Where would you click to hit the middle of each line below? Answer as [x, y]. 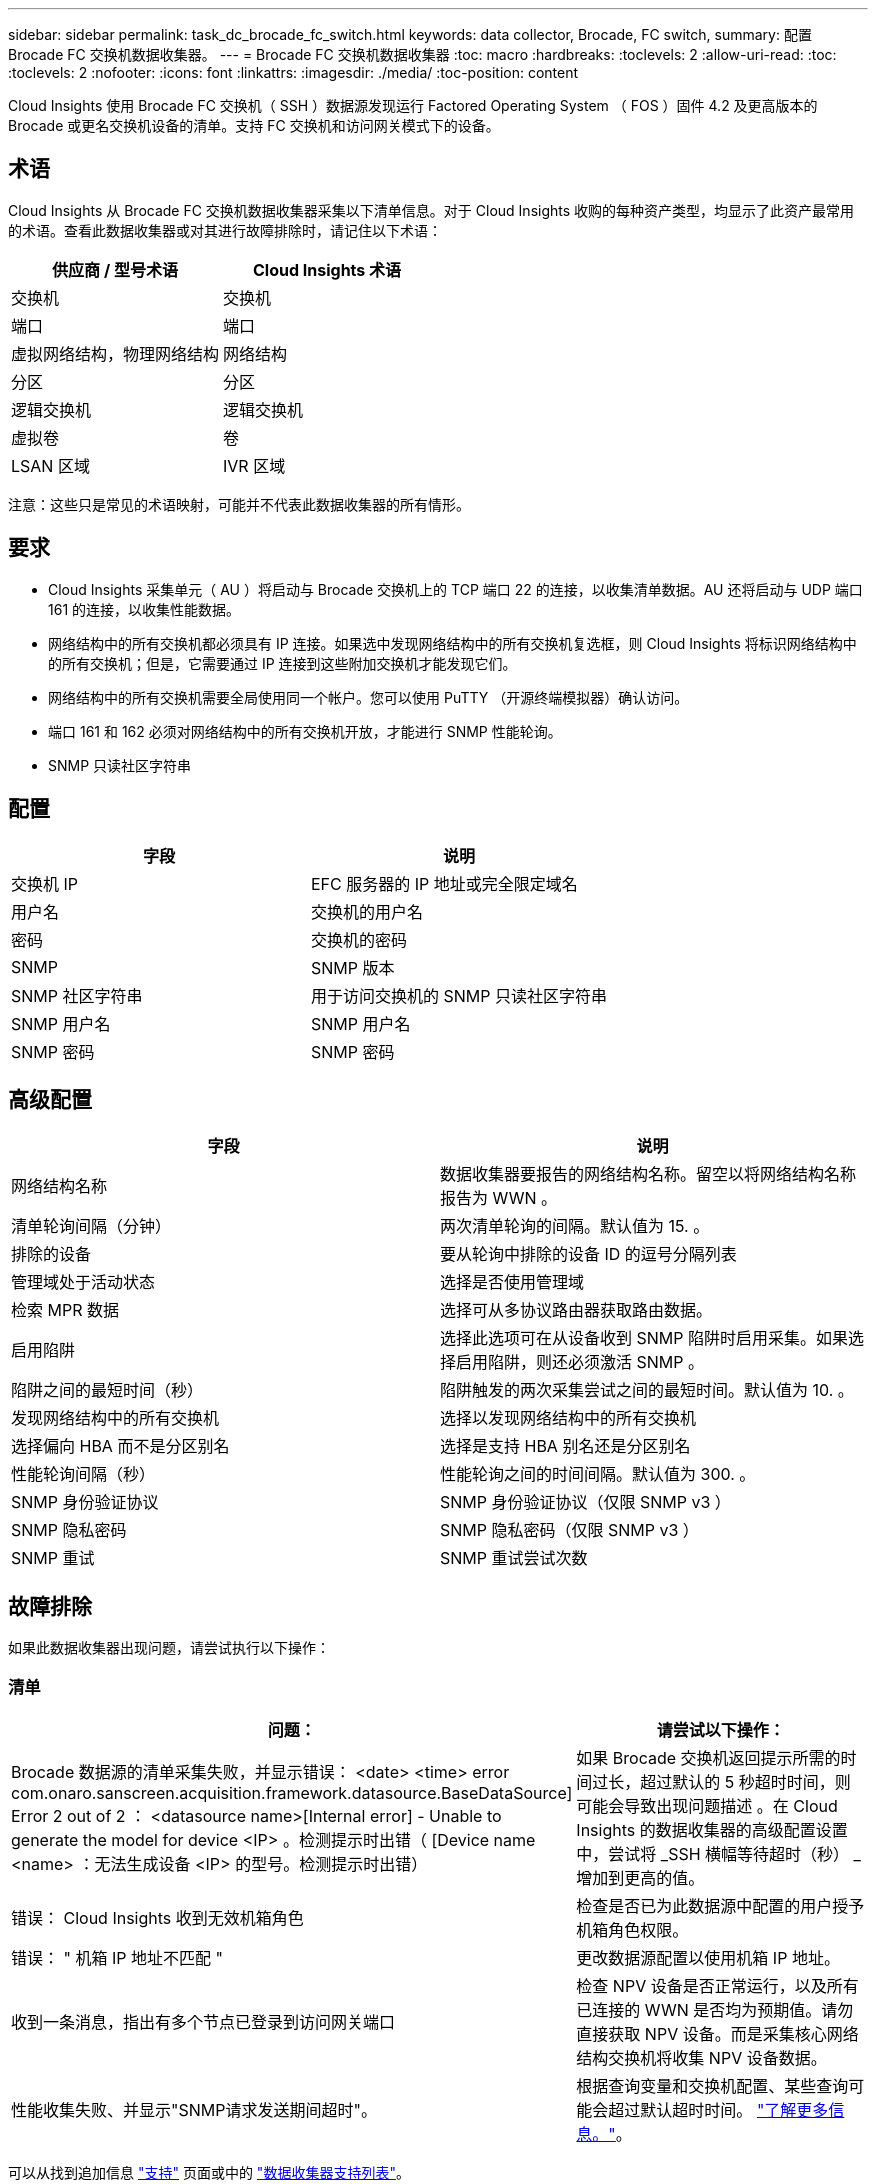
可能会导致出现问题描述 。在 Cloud [707, 1805]
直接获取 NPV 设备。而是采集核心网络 [717, 2033]
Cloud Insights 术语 [327, 269]
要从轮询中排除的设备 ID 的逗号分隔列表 [588, 1254]
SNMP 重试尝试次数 [514, 1558]
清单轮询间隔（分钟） [91, 1226]
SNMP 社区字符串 [77, 995]
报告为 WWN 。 [498, 1198]
